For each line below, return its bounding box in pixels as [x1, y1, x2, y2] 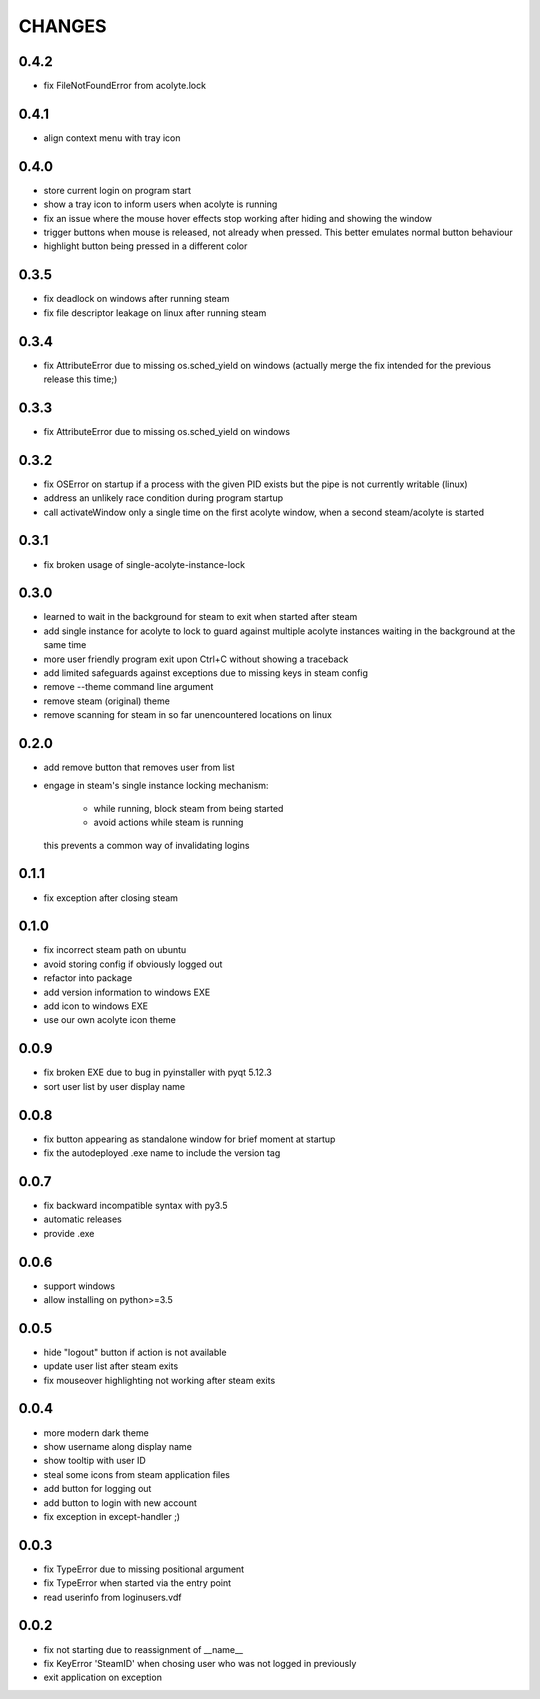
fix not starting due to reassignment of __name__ [43, 1643, 244, 1655]
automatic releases [43, 1213, 122, 1225]
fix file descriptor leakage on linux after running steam [43, 306, 267, 319]
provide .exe [43, 1227, 95, 1239]
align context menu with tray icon [43, 131, 181, 144]
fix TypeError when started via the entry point [43, 1577, 232, 1589]
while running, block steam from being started [93, 802, 284, 814]
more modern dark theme [43, 1426, 149, 1439]
